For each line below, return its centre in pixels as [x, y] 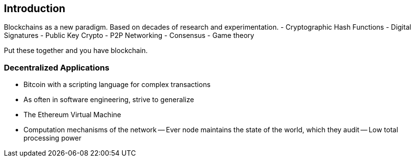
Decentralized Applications [57, 67]
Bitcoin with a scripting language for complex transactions [117, 85]
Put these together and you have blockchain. [76, 51]
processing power [53, 138]
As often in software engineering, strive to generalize [109, 100]
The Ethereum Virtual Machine [72, 115]
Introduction [35, 9]
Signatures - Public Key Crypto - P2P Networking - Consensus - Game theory [129, 36]
